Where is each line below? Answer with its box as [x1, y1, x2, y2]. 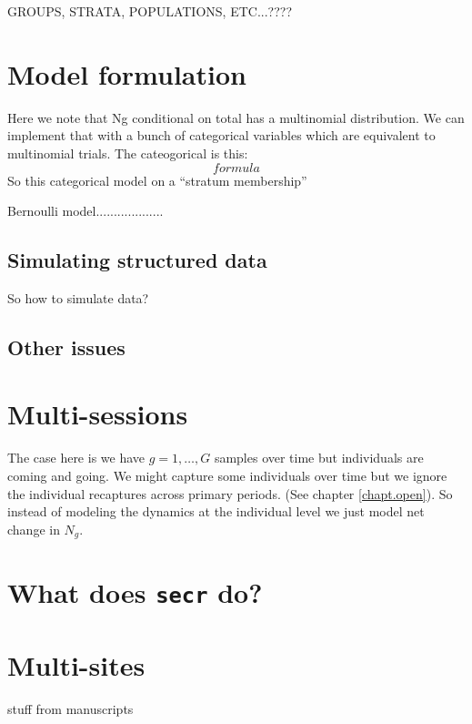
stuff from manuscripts [7, 699, 134, 718]
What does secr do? [7, 574, 263, 611]
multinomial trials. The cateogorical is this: [7, 143, 248, 162]
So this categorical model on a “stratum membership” [7, 170, 307, 189]
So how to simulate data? [7, 288, 149, 307]
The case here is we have [7, 448, 146, 467]
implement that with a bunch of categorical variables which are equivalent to [7, 126, 436, 145]
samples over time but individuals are [214, 448, 424, 467]
